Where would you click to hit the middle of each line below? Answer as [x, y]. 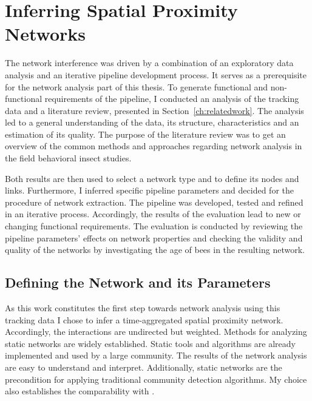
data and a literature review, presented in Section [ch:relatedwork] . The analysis [154, 110]
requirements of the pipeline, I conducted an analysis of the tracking [172, 99]
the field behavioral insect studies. [68, 158]
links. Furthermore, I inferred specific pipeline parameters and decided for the [149, 190]
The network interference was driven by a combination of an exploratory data [149, 63]
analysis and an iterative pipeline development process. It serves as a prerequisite [156, 74]
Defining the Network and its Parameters [138, 282]
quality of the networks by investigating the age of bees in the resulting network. [155, 250]
